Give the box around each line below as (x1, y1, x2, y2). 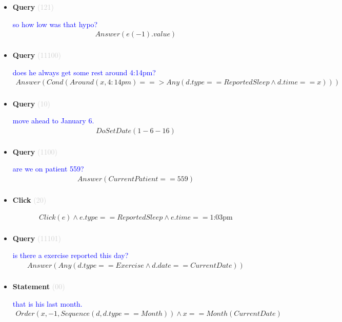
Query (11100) (12, 50, 61, 60)
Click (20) (12, 195, 47, 205)
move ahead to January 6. (12, 115, 94, 126)
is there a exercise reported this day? (12, 250, 129, 261)
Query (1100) (12, 146, 57, 157)
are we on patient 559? (12, 163, 84, 174)
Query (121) (12, 2, 54, 12)
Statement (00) (12, 281, 65, 291)
